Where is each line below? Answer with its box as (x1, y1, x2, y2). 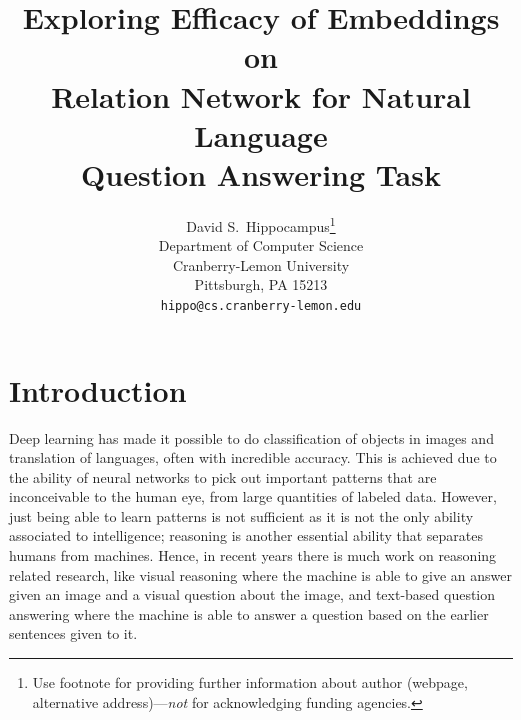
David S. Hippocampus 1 (186, 212, 336, 236)
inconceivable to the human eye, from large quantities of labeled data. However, (9, 486, 497, 507)
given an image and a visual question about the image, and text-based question (9, 584, 496, 605)
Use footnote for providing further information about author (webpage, (32, 672, 468, 693)
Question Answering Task (81, 153, 441, 194)
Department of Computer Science (158, 235, 364, 256)
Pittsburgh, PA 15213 (194, 274, 328, 295)
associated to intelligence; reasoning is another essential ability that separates (9, 525, 483, 546)
